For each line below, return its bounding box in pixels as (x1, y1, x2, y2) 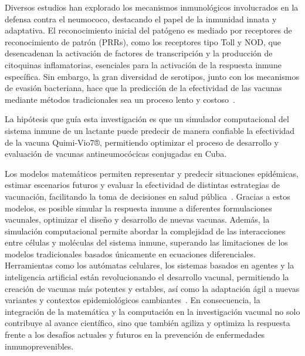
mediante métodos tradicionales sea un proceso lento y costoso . (5, 93, 235, 105)
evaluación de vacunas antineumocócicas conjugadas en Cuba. (5, 147, 227, 160)
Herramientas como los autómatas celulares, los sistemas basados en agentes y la (5, 259, 294, 271)
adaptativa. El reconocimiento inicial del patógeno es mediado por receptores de (5, 24, 292, 36)
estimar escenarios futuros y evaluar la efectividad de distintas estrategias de (5, 179, 280, 191)
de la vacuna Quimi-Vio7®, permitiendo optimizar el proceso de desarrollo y (5, 136, 279, 148)
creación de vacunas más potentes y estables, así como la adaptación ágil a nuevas (5, 282, 300, 294)
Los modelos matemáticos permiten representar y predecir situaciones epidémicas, (5, 167, 299, 179)
